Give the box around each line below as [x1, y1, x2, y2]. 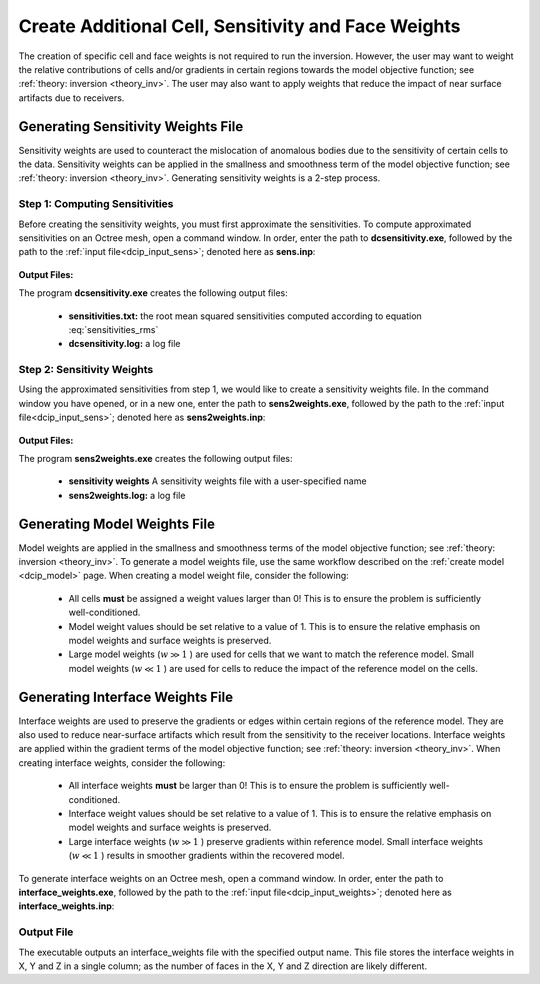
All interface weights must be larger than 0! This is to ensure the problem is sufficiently [68, 780, 427, 792]
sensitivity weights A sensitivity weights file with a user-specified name [68, 475, 367, 487]
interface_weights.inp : [18, 900, 115, 912]
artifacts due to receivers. [18, 91, 125, 104]
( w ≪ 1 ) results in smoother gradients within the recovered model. [68, 850, 345, 862]
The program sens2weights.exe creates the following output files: [18, 452, 294, 464]
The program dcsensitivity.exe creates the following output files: [18, 287, 289, 299]
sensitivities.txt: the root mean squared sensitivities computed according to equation [68, 310, 422, 322]
